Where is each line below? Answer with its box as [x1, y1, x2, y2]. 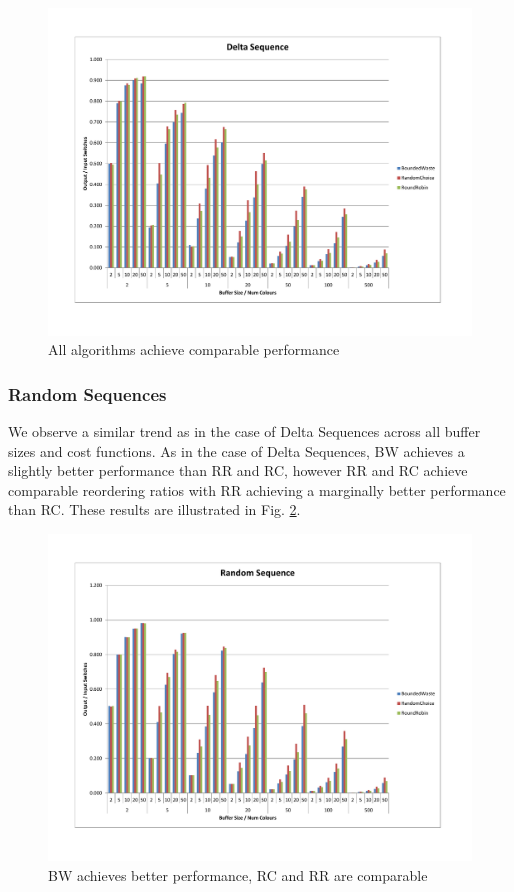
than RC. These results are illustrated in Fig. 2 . [8, 499, 301, 520]
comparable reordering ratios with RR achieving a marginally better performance [8, 479, 506, 500]
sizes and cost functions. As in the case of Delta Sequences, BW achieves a [8, 440, 465, 461]
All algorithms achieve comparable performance [48, 339, 340, 360]
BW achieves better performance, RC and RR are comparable [48, 865, 428, 885]
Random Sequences [8, 381, 167, 406]
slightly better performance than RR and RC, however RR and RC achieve [8, 460, 468, 481]
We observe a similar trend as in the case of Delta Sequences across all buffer [8, 420, 481, 441]
